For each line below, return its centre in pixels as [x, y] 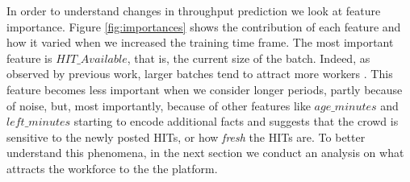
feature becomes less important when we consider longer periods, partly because [205, 89]
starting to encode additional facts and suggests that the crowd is [236, 121]
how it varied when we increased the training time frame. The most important [200, 42]
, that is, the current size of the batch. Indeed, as [249, 58]
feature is [29, 58]
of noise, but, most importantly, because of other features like [159, 105]
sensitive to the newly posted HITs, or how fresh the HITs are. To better [186, 136]
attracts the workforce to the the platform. [112, 168]
